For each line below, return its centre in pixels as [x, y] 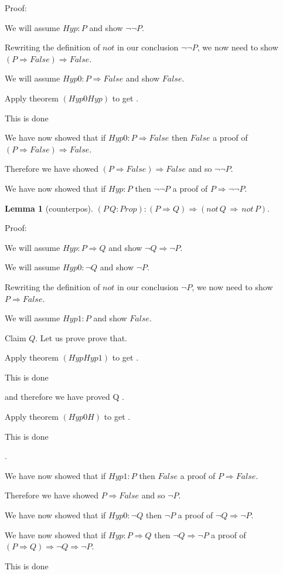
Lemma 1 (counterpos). [49, 208]
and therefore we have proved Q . [64, 397]
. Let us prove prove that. [81, 337]
